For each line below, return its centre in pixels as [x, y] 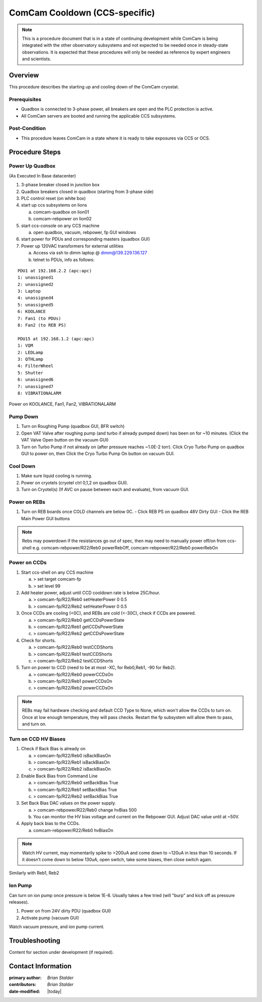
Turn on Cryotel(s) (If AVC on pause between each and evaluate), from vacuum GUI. [105, 489]
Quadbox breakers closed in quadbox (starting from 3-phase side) [87, 192]
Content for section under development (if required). [61, 952]
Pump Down [24, 417]
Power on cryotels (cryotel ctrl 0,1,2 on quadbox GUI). [75, 483]
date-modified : [25, 991]
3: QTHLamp [31, 359]
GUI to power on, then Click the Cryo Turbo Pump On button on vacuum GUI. [98, 454]
